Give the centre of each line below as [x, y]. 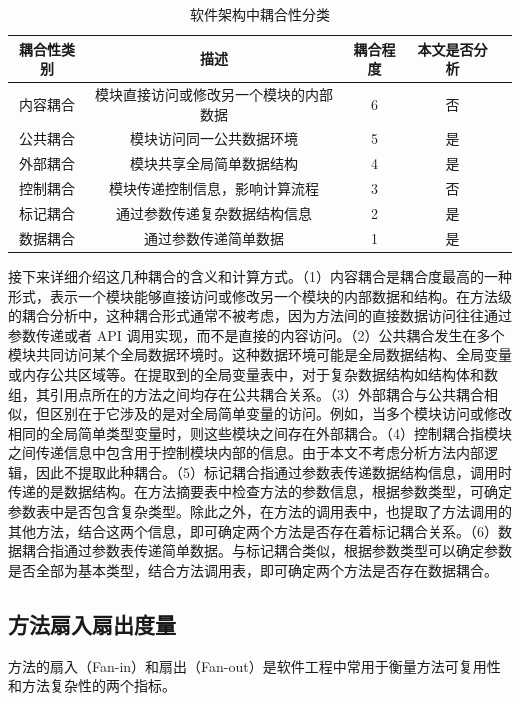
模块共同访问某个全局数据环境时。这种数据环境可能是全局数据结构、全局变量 [260, 354]
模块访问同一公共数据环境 [213, 138]
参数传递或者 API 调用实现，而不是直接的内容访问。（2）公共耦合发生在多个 [256, 334]
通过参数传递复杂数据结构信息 [213, 213]
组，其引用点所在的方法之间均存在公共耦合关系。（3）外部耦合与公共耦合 [246, 393]
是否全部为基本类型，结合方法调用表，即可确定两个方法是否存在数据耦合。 [253, 569]
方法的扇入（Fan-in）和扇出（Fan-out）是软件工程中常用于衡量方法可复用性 [254, 665]
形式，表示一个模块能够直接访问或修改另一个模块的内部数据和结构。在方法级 [260, 295]
